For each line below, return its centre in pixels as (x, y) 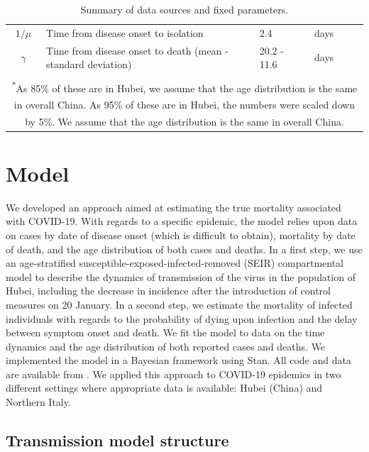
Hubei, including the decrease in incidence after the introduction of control (168, 291)
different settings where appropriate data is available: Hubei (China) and (164, 388)
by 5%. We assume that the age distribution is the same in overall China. (184, 121)
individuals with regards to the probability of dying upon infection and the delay (182, 318)
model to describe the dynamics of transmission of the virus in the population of (181, 276)
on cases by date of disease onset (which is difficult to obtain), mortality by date (181, 235)
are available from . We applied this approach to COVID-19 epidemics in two (174, 374)
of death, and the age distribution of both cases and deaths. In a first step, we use (184, 249)
